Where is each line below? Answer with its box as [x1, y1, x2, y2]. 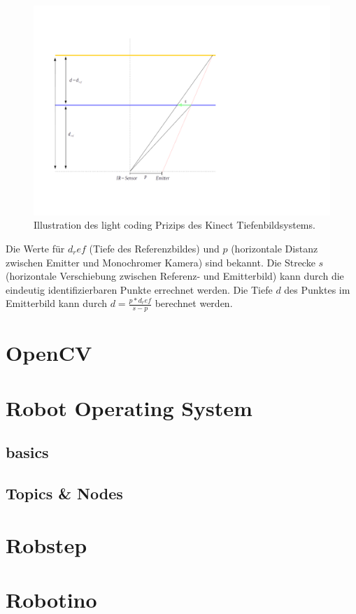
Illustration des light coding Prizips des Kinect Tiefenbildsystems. [34, 217, 315, 232]
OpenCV [6, 338, 92, 367]
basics [6, 441, 49, 463]
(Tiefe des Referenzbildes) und [89, 241, 220, 255]
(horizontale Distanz [231, 241, 318, 255]
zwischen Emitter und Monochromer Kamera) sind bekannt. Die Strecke [6, 255, 315, 269]
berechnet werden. [155, 296, 233, 310]
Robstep [6, 530, 87, 559]
